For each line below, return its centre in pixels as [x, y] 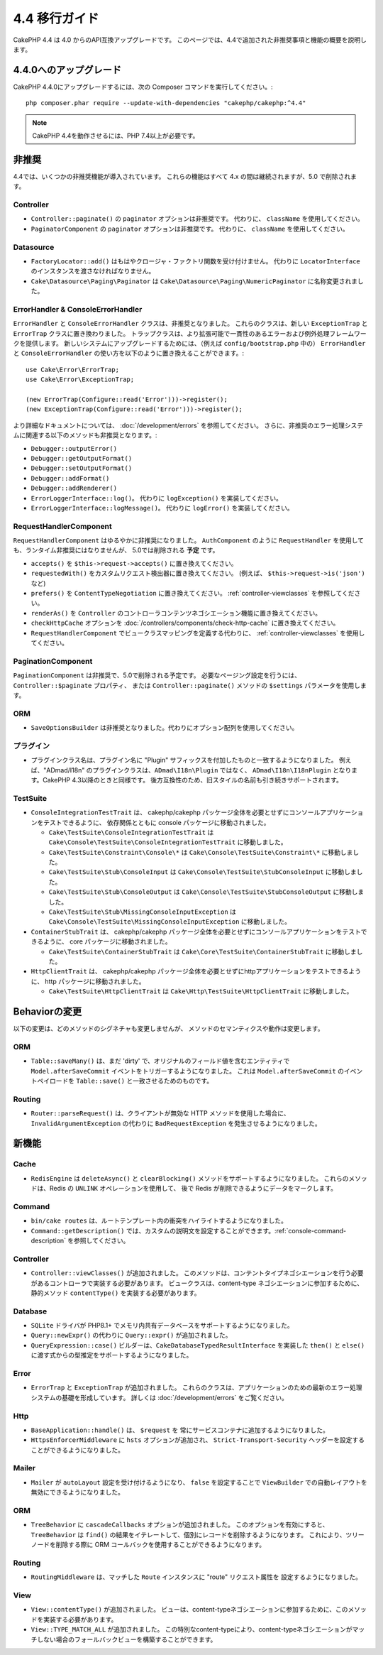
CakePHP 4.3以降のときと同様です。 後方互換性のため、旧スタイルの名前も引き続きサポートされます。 [193, 780]
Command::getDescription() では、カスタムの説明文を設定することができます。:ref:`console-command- [189, 1230]
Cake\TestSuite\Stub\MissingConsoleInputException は [143, 912]
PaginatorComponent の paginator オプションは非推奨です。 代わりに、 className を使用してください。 [190, 229]
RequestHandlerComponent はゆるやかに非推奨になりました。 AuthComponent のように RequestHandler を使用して [189, 540]
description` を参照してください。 [80, 1240]
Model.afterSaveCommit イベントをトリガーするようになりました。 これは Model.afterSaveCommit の [187, 1071]
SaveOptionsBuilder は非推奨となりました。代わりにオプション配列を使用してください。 [165, 728]
